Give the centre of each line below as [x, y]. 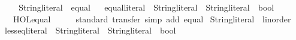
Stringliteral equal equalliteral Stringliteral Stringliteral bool [147, 7]
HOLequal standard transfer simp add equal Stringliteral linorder [152, 19]
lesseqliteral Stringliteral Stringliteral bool [90, 30]
